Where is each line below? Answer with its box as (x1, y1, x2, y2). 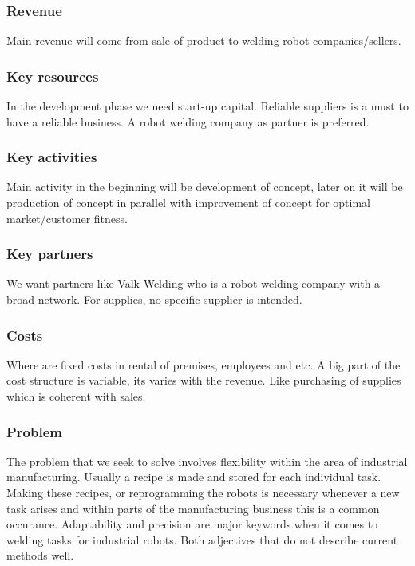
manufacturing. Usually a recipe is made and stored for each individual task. (6, 468, 381, 485)
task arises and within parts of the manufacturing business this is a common (6, 500, 380, 516)
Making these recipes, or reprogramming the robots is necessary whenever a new (6, 484, 400, 501)
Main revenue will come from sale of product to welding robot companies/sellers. (6, 32, 401, 49)
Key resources (6, 66, 99, 86)
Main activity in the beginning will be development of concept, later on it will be (6, 178, 403, 195)
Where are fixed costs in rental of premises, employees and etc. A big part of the (6, 356, 401, 373)
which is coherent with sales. (6, 388, 146, 405)
